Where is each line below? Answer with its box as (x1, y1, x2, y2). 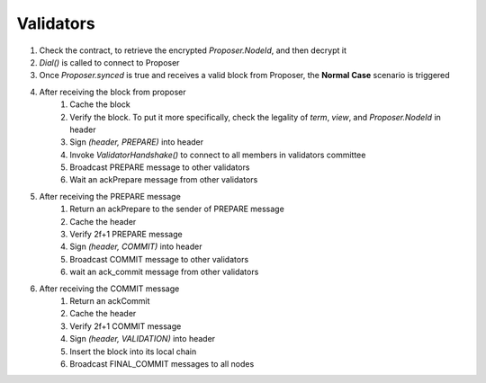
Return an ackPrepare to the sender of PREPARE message (69, 203, 285, 215)
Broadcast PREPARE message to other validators (69, 162, 250, 173)
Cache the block (69, 99, 130, 110)
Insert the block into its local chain (69, 346, 197, 357)
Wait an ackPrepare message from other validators (69, 174, 258, 185)
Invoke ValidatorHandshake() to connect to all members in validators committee (69, 149, 366, 160)
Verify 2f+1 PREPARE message (69, 229, 184, 240)
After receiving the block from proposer (39, 86, 186, 97)
